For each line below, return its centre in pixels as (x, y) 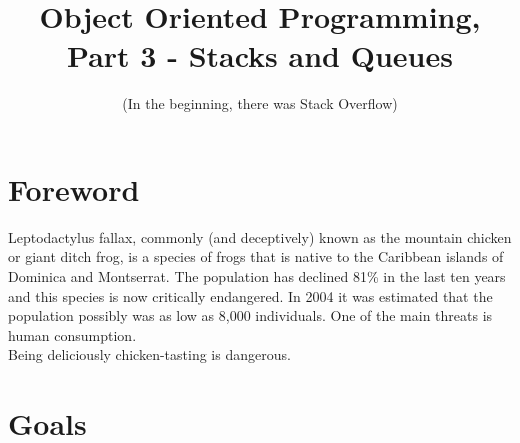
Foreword (74, 188)
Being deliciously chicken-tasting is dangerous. (149, 354)
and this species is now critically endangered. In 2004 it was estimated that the (250, 295)
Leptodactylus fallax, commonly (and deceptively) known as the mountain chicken (260, 236)
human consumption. (72, 334)
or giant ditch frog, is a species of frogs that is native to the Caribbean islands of (256, 256)
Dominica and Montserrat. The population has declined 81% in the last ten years (257, 276)
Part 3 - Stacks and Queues (260, 55)
